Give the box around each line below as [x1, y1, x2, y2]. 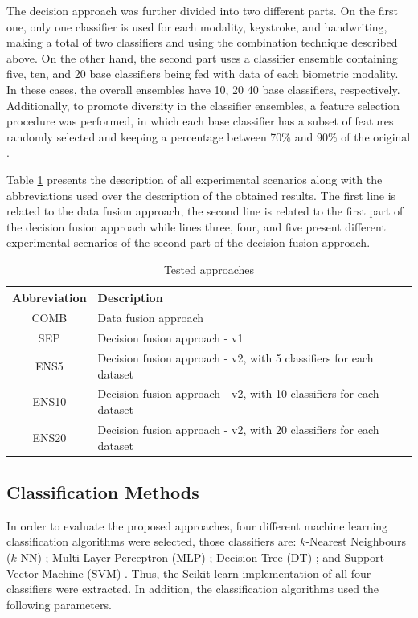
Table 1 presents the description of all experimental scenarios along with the [6, 170, 383, 187]
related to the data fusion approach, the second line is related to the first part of [6, 203, 404, 219]
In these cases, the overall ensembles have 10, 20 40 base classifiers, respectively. [6, 80, 400, 97]
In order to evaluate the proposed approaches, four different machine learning [6, 517, 388, 534]
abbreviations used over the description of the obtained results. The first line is [6, 186, 396, 203]
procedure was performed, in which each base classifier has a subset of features [6, 113, 394, 129]
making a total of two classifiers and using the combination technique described [6, 34, 398, 51]
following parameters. [6, 595, 112, 612]
